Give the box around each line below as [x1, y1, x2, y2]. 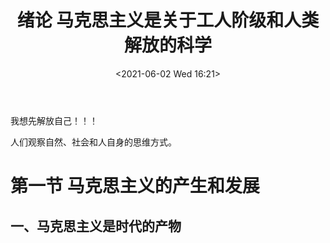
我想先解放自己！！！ [10, 114, 98, 126]
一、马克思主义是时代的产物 [10, 217, 182, 235]
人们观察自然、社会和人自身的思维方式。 [10, 136, 177, 148]
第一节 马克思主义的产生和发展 [10, 175, 260, 198]
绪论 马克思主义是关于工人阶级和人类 [16, 9, 320, 32]
